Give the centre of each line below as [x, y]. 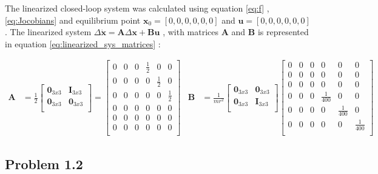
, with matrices [191, 32]
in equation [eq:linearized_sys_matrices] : [83, 43]
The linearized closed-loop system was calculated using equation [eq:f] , [137, 8]
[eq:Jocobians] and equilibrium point [73, 20]
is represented [283, 32]
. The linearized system [48, 32]
